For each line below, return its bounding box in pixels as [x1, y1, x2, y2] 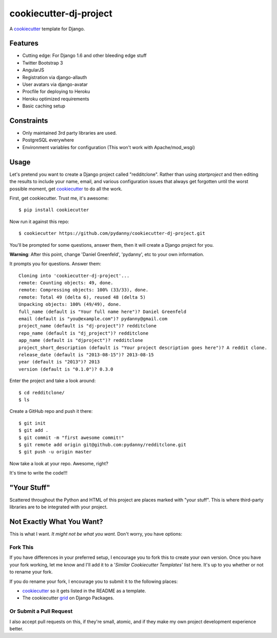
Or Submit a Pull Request [9, 608, 73, 615]
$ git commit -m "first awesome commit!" [18, 434, 124, 441]
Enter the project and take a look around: [9, 378, 96, 384]
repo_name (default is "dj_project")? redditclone [18, 330, 149, 336]
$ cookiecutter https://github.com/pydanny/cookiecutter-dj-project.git [18, 230, 205, 236]
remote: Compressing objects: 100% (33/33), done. [18, 287, 149, 293]
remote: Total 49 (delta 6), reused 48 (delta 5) [18, 294, 146, 300]
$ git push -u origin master [18, 449, 92, 455]
